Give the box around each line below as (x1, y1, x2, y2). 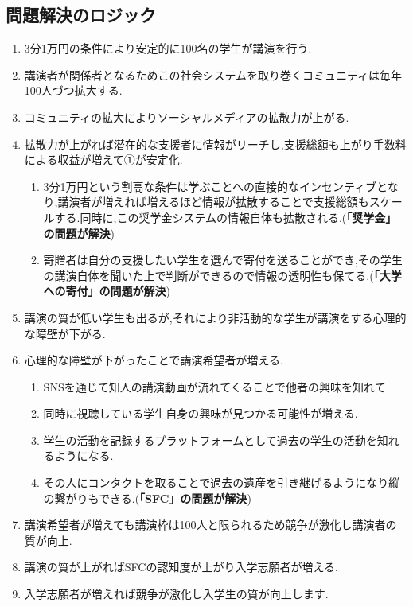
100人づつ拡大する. (24, 82, 123, 99)
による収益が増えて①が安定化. (24, 151, 183, 168)
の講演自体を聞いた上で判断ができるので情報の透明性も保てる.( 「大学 (43, 267, 402, 283)
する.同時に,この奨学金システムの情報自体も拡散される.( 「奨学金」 (54, 208, 397, 225)
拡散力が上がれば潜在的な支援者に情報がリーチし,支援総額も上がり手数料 (24, 135, 407, 152)
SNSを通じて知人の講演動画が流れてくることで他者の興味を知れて (43, 378, 386, 395)
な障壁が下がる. (24, 325, 106, 341)
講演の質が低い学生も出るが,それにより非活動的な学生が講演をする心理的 (24, 309, 407, 325)
